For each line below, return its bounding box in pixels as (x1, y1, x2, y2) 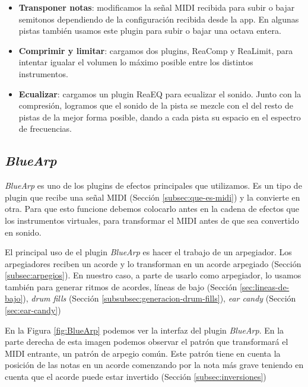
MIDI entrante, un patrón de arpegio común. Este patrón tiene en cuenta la (5, 347, 281, 359)
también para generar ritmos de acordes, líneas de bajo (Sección (5, 280, 237, 293)
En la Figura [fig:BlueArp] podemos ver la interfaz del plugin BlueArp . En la (5, 323, 284, 336)
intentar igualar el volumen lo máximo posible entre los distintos (18, 56, 253, 68)
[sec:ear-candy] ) (5, 304, 61, 316)
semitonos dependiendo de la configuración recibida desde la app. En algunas (18, 12, 299, 25)
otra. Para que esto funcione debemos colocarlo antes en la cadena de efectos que (5, 202, 300, 215)
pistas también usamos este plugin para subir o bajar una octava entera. (18, 24, 281, 37)
